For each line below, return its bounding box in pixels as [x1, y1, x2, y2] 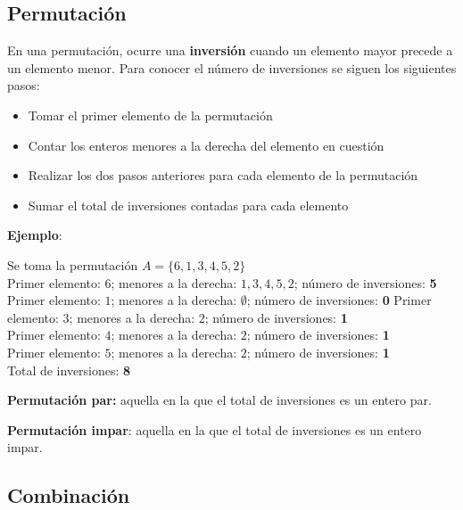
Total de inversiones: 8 [7, 360, 131, 379]
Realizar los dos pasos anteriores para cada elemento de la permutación [28, 166, 418, 185]
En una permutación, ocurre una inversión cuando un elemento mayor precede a [7, 41, 453, 60]
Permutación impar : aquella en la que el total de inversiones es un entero [7, 420, 422, 439]
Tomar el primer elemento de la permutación [28, 105, 273, 124]
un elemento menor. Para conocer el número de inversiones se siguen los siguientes [7, 58, 457, 77]
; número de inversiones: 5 [294, 273, 437, 292]
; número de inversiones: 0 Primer [246, 291, 432, 309]
